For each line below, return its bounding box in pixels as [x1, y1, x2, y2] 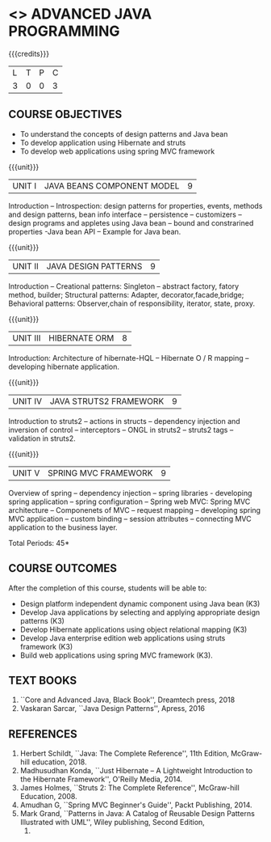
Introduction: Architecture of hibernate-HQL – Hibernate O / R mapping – [8, 353, 249, 362]
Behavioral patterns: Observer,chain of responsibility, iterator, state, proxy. [8, 298, 256, 308]
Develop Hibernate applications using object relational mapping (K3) [19, 624, 248, 634]
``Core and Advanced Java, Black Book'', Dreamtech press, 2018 [19, 695, 236, 704]
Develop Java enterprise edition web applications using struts [19, 633, 226, 643]
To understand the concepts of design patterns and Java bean [19, 129, 228, 138]
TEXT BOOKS [8, 673, 77, 688]
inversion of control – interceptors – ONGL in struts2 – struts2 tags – [8, 425, 234, 434]
